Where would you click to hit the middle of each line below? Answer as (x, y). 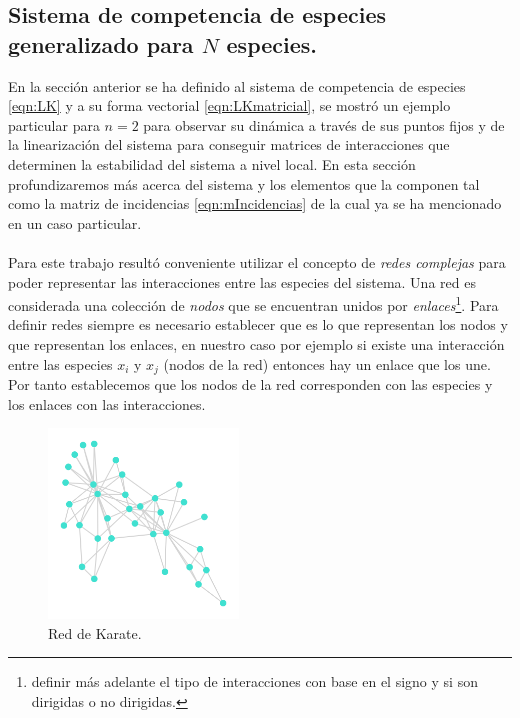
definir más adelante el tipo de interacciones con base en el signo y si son (254, 681)
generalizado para (101, 43)
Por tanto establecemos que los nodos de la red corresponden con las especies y (250, 384)
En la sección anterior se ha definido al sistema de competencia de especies (237, 85)
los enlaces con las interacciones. (107, 403)
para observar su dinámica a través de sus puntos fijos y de (324, 124)
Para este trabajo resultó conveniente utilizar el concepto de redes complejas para (257, 261)
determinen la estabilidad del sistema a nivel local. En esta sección (212, 163)
